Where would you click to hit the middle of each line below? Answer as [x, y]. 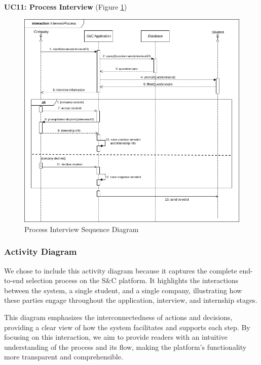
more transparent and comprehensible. [64, 357]
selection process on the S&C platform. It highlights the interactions [132, 280]
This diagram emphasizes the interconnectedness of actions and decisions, [118, 317]
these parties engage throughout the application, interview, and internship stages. [131, 300]
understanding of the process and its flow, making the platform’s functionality [125, 347]
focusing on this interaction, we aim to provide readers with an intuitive [116, 337]
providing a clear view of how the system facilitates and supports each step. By [127, 327]
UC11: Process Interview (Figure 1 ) [66, 7]
